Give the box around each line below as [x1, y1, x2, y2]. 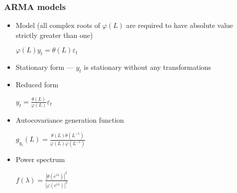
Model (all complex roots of [15, 20, 101, 30]
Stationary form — [15, 62, 74, 72]
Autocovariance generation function [15, 115, 124, 125]
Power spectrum [15, 154, 65, 165]
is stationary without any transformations [84, 62, 211, 72]
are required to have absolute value [126, 20, 234, 30]
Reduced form [15, 79, 59, 89]
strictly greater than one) [15, 29, 93, 40]
